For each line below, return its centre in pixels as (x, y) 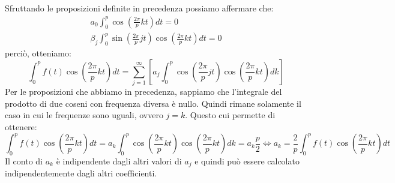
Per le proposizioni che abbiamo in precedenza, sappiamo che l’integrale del (143, 91)
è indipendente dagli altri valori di (119, 160)
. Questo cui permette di (230, 115)
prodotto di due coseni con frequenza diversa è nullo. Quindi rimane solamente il (153, 103)
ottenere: (21, 126)
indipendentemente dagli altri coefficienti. (81, 173)
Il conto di (24, 160)
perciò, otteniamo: (38, 53)
